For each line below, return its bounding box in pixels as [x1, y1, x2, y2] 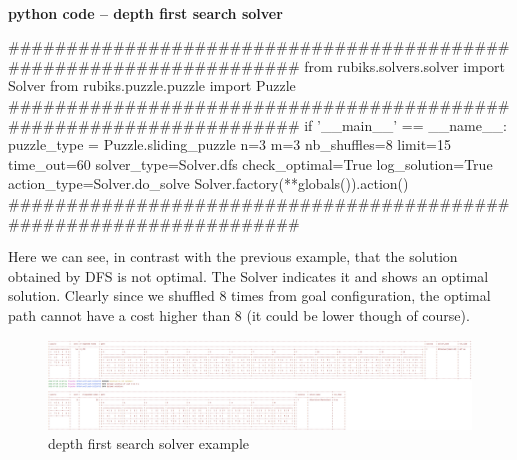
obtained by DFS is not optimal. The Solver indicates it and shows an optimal [8, 265, 489, 286]
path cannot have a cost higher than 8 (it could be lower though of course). [8, 304, 470, 325]
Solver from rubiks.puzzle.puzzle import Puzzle [8, 75, 296, 96]
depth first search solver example [48, 433, 249, 454]
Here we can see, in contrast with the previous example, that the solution [8, 246, 458, 267]
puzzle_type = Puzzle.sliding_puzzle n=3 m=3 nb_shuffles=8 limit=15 [8, 134, 451, 155]
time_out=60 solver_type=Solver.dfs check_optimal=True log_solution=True [8, 153, 493, 174]
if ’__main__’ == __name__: [304, 114, 507, 135]
